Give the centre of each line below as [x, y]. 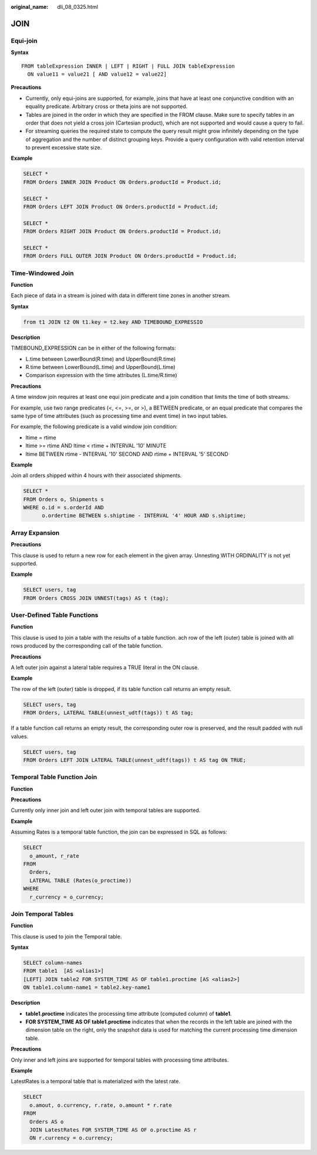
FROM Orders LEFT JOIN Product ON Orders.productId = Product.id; [121, 207]
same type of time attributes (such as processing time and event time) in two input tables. [119, 416]
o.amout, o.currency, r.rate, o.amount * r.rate [101, 1105]
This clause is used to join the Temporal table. [66, 936]
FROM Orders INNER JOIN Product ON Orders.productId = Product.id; [122, 182]
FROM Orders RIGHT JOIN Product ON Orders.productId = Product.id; [122, 231]
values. [20, 736]
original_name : [30, 7]
